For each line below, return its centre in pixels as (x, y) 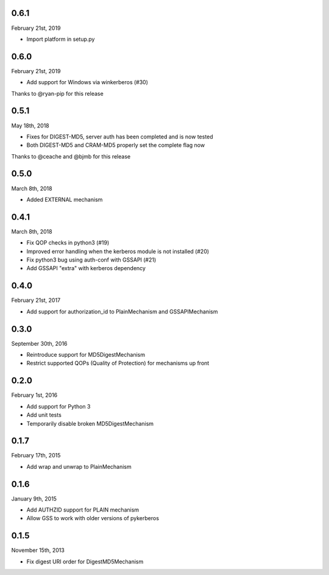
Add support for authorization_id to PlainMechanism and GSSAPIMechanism (122, 312)
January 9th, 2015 (34, 498)
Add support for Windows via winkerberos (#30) (87, 82)
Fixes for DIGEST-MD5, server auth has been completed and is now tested (120, 137)
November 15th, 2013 (38, 550)
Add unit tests (44, 415)
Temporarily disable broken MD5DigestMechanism (90, 423)
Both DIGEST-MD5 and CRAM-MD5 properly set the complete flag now (116, 145)
